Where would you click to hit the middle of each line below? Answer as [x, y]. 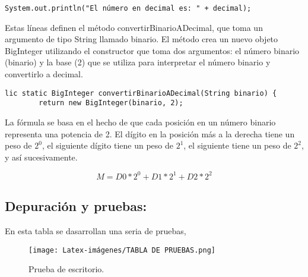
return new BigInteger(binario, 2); [111, 103]
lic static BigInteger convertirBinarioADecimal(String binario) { [141, 93]
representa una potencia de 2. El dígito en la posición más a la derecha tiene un [150, 133]
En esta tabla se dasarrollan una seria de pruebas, [96, 231]
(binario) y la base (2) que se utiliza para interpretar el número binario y [138, 62]
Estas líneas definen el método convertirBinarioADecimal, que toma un [134, 27]
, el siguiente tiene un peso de [237, 145]
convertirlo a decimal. [44, 74]
